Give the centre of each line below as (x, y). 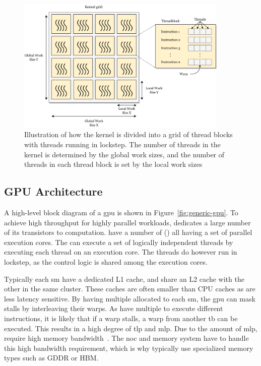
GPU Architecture (53, 191)
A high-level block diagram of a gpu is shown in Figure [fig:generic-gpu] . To (121, 212)
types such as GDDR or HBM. (51, 358)
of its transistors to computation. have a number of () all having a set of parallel (128, 232)
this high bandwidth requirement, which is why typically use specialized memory (129, 348)
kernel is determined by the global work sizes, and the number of (124, 154)
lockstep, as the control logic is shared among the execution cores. (106, 261)
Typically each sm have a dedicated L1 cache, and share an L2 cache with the (124, 279)
